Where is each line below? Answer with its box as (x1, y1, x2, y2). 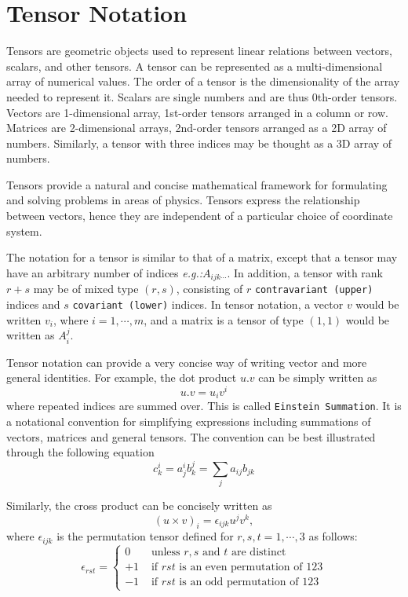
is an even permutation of (179, 562, 303, 573)
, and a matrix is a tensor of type (144, 311, 304, 328)
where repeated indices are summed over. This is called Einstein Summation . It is (6, 397, 402, 414)
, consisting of (176, 280, 243, 297)
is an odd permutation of (179, 577, 299, 588)
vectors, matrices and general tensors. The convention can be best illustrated (6, 428, 376, 445)
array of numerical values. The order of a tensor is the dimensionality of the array (6, 73, 400, 90)
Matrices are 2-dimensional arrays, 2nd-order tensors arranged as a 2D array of (6, 119, 387, 136)
